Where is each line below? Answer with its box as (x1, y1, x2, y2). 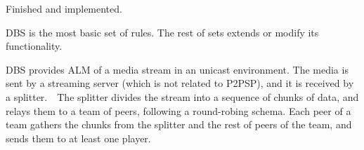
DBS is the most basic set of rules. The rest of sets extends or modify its (6, 25, 319, 39)
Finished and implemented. (6, 1, 122, 15)
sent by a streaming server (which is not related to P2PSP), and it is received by (6, 76, 354, 90)
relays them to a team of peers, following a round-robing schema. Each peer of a (6, 103, 351, 118)
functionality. (6, 39, 63, 53)
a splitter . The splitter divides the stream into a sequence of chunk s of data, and (6, 89, 359, 104)
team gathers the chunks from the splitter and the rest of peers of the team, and (6, 117, 352, 132)
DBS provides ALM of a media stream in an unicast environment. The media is (6, 62, 349, 76)
